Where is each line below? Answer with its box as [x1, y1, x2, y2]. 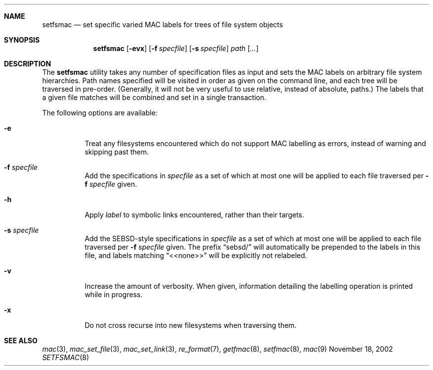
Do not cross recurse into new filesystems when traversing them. [85, 321, 297, 329]
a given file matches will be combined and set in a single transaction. [42, 93, 266, 102]
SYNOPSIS [4, 36, 40, 44]
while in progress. [85, 290, 143, 299]
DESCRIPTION [4, 59, 51, 68]
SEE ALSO [4, 336, 38, 345]
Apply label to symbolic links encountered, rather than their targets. [85, 211, 304, 219]
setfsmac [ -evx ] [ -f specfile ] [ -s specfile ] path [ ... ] [93, 44, 259, 53]
